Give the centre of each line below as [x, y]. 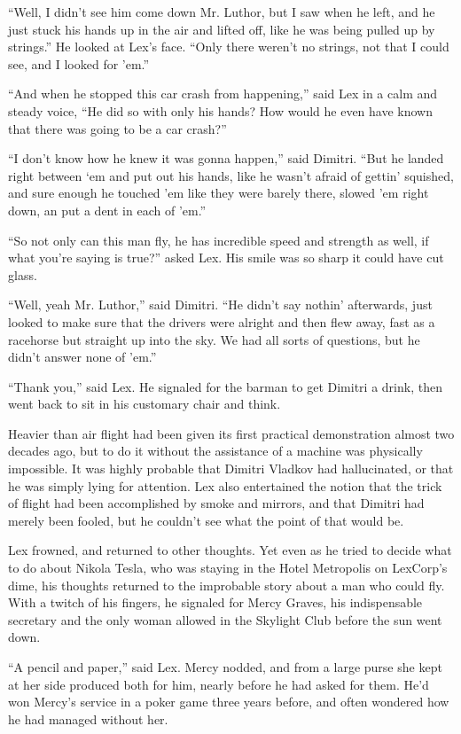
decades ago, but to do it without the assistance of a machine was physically [215, 451]
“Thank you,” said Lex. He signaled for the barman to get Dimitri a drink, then [225, 386]
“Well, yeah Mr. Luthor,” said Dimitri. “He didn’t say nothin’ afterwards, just [220, 305]
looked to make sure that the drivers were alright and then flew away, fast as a [222, 321]
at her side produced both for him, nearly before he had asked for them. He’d [219, 684]
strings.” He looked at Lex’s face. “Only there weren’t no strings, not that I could [229, 47]
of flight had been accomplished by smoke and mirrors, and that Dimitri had [216, 503]
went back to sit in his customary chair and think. [145, 404]
